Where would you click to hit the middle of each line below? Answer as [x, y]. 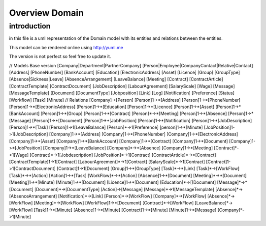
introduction [30, 26]
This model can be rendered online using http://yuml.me [66, 47]
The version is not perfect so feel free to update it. [60, 56]
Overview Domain [46, 13]
